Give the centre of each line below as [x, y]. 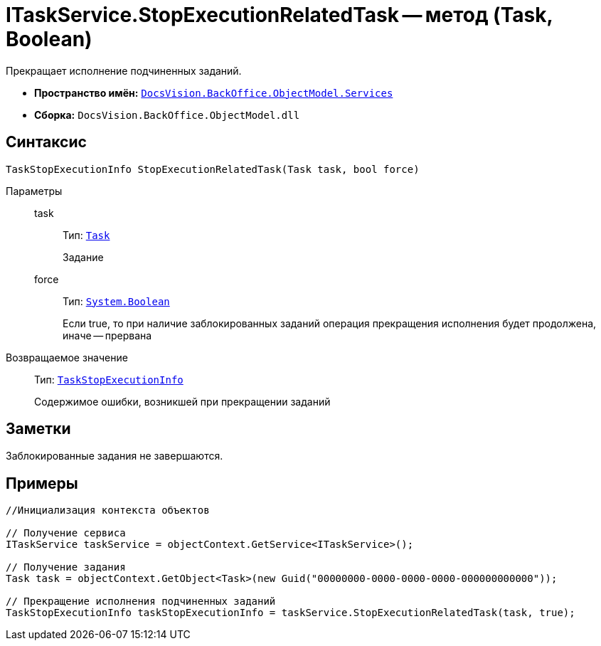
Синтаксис [46, 142]
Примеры [42, 483]
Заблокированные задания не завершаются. [115, 456]
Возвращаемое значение [67, 357]
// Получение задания [66, 567]
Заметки [38, 429]
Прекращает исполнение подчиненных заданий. [124, 70]
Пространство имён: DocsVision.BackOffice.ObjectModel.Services [214, 92]
